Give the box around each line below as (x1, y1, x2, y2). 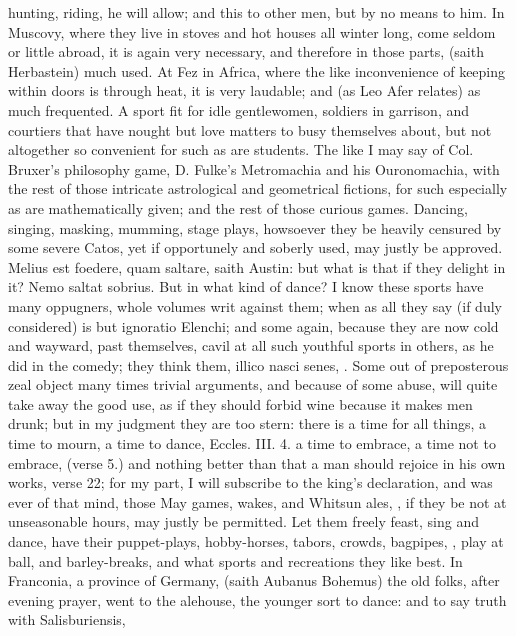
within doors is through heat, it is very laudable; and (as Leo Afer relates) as (8, 80, 481, 101)
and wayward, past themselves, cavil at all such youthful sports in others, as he (8, 335, 494, 356)
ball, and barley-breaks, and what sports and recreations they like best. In (8, 550, 463, 571)
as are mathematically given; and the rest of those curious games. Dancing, (8, 197, 468, 218)
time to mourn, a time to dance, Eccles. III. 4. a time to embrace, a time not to (8, 433, 496, 454)
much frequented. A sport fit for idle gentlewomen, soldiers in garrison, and (8, 99, 470, 120)
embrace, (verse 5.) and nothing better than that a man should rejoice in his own (8, 452, 506, 473)
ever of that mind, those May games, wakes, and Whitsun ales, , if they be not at (8, 491, 507, 512)
